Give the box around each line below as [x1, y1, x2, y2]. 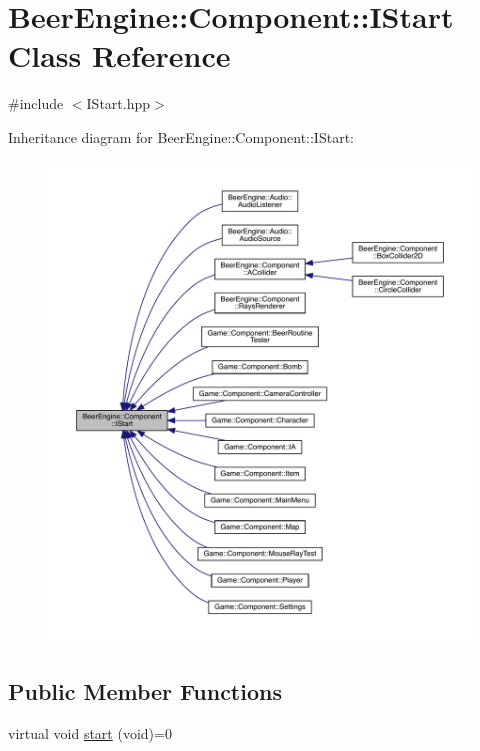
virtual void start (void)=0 [8, 722, 172, 743]
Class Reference [8, 35, 231, 76]
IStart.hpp [86, 93, 151, 114]
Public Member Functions [8, 675, 282, 706]
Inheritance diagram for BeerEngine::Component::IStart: [8, 126, 354, 147]
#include [8, 93, 64, 114]
